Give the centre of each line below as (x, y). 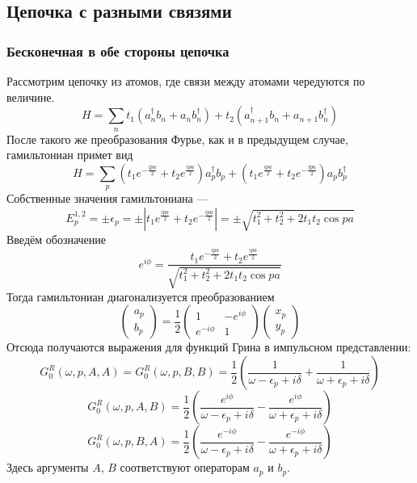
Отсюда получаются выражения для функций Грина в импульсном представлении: (209, 347)
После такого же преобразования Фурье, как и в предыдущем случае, (177, 139)
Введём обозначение (57, 239)
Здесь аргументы (48, 467)
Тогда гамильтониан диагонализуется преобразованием (141, 296)
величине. (31, 97)
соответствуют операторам (185, 467)
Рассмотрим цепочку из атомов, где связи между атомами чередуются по (186, 81)
